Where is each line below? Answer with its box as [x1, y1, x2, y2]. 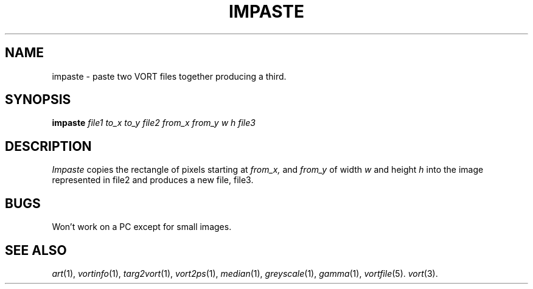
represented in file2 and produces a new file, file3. [52, 175, 254, 186]
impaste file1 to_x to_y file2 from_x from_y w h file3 [52, 117, 256, 128]
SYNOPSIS [5, 92, 71, 108]
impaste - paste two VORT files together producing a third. [52, 71, 287, 82]
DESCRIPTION [5, 138, 92, 154]
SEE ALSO [5, 242, 67, 258]
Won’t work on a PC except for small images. [52, 221, 232, 232]
